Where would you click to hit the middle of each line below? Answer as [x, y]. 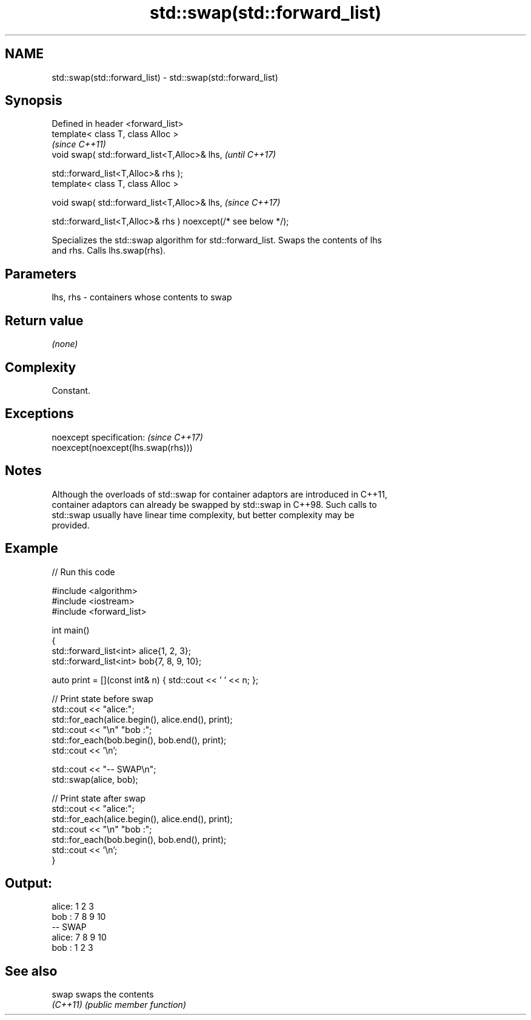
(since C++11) [79, 144]
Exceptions [39, 414]
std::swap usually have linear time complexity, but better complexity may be [203, 515]
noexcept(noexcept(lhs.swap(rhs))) [122, 447]
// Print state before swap [102, 698]
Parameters [41, 274]
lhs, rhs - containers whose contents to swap [142, 297]
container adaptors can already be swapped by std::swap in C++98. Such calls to [214, 504]
